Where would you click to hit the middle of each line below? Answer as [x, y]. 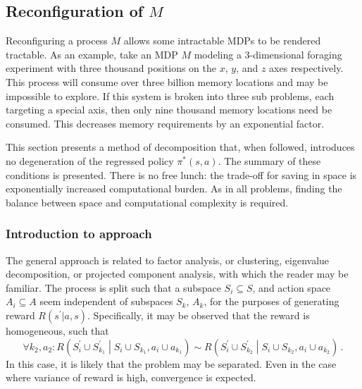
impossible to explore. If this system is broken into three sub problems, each [170, 95]
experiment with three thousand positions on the [111, 68]
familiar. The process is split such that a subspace [113, 287]
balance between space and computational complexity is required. [147, 202]
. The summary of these [269, 160]
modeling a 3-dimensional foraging [268, 54]
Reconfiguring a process [57, 41]
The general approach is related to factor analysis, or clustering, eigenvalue [168, 260]
